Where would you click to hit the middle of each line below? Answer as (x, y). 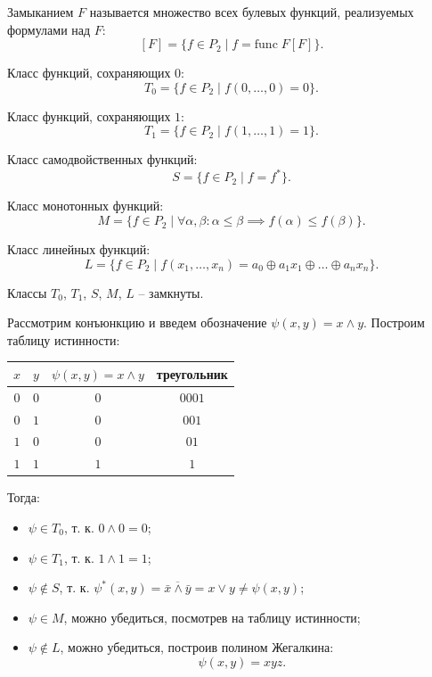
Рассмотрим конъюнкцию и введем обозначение (137, 322)
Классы (27, 292)
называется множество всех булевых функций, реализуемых (252, 12)
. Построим (394, 322)
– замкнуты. (171, 292)
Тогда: (24, 497)
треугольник (192, 373)
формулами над (49, 29)
